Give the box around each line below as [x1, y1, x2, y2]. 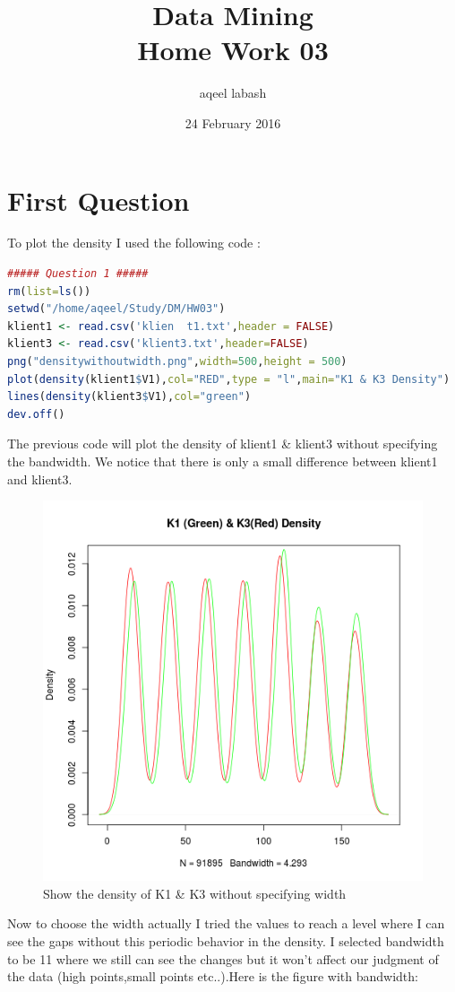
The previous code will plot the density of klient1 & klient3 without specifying [7, 434, 438, 453]
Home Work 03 [137, 31, 329, 68]
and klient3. [7, 469, 73, 488]
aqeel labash [199, 83, 267, 102]
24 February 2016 [185, 113, 281, 132]
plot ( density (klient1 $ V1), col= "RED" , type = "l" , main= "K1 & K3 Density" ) [7, 372, 451, 386]
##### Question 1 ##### [7, 267, 149, 281]
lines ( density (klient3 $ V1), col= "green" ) [7, 390, 252, 404]
